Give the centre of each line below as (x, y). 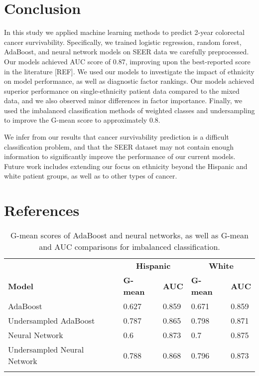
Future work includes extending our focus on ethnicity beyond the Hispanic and (126, 166)
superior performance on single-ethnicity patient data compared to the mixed (122, 91)
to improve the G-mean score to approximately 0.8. (82, 120)
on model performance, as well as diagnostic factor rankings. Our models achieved (129, 81)
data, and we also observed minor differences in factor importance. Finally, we (123, 100)
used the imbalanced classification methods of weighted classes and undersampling (129, 110)
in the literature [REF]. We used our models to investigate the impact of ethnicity (129, 71)
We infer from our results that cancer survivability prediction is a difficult (117, 137)
